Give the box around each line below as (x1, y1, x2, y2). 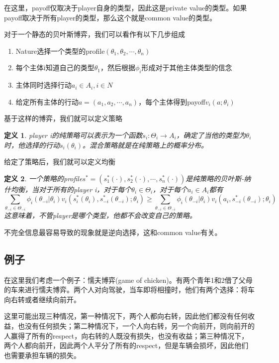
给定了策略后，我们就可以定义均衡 (4, 156, 115, 167)
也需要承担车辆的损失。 (4, 350, 81, 360)
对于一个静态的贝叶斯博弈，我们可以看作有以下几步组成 (4, 29, 185, 39)
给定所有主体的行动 (15, 96, 79, 107)
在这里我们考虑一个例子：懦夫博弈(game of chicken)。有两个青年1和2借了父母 (4, 274, 253, 285)
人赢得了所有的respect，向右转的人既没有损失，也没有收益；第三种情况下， (4, 330, 249, 341)
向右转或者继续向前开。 (4, 294, 81, 304)
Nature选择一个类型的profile (15, 45, 105, 56)
